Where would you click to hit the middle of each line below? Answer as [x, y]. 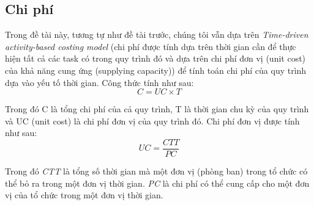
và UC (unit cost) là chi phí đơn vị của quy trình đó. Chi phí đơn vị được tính [152, 120]
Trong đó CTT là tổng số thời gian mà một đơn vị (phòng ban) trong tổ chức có [156, 171]
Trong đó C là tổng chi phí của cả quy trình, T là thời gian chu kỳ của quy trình [157, 109]
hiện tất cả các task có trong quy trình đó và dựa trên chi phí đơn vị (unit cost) [155, 58]
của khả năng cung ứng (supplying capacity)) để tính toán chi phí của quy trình [156, 70]
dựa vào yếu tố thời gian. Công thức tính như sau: [99, 82]
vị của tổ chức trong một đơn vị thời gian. [84, 195]
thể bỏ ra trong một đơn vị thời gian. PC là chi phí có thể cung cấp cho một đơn [157, 183]
